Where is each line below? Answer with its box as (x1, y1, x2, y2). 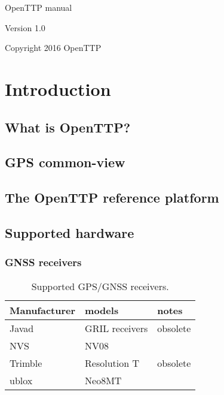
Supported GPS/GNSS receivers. (31, 279, 169, 293)
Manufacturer (10, 303, 76, 317)
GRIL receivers (85, 321, 148, 335)
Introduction (5, 76, 111, 101)
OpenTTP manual (5, 1, 72, 13)
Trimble (10, 355, 42, 370)
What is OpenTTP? (5, 117, 131, 136)
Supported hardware (5, 223, 134, 242)
